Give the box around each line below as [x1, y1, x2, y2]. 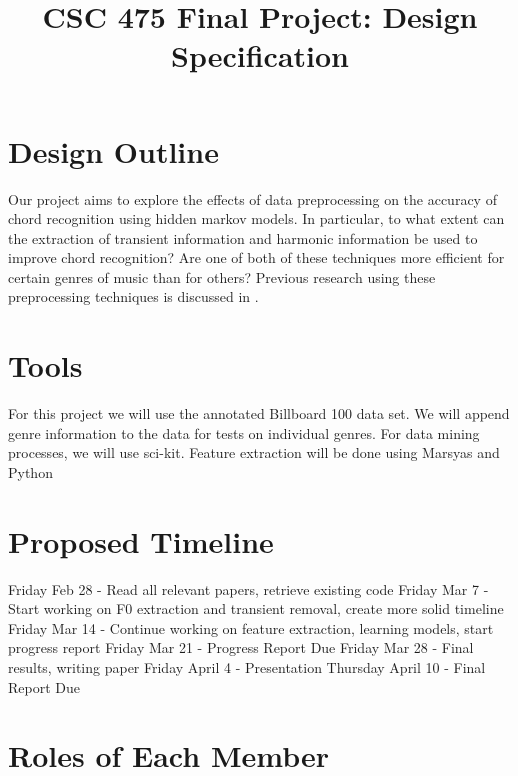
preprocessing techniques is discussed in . [8, 286, 259, 307]
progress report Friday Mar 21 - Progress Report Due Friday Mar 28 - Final [8, 637, 474, 658]
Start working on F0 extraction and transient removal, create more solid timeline [8, 598, 504, 619]
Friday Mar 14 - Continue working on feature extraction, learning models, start [8, 617, 494, 638]
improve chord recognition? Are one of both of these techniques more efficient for [8, 247, 505, 268]
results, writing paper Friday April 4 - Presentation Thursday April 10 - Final [8, 657, 486, 678]
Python [8, 461, 53, 482]
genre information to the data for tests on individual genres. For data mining [8, 422, 480, 443]
